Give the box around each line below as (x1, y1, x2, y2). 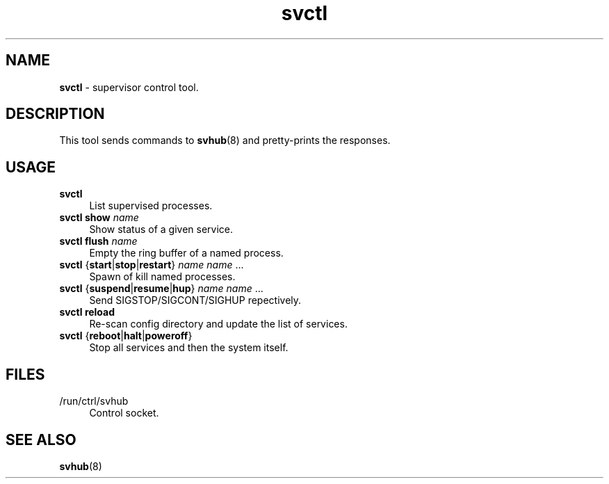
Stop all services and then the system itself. (89, 341, 289, 354)
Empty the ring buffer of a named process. (89, 247, 284, 259)
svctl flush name (59, 235, 138, 248)
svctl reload (59, 306, 115, 318)
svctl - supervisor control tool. (59, 81, 199, 93)
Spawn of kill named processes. (89, 271, 236, 283)
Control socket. (89, 407, 159, 419)
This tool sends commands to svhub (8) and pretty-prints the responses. (59, 134, 391, 147)
